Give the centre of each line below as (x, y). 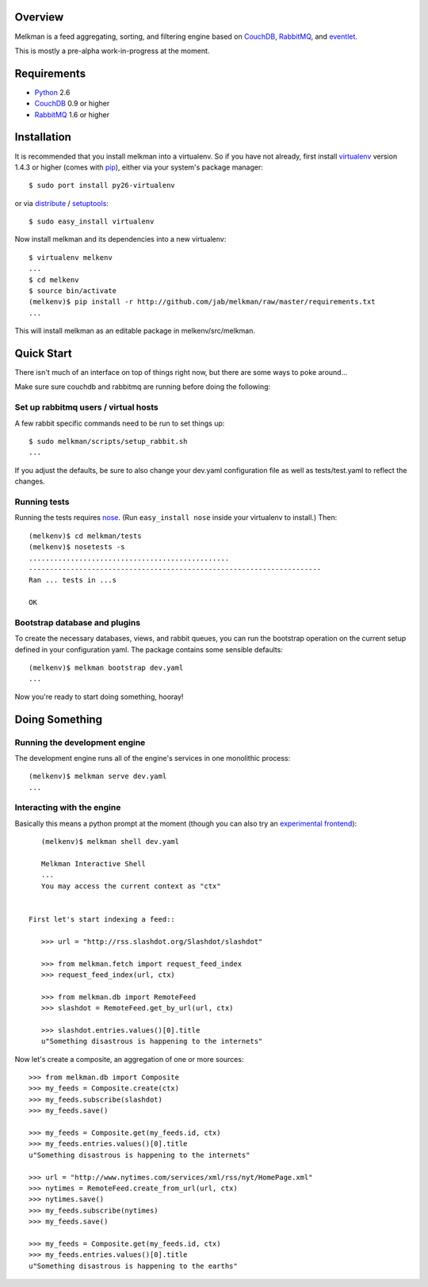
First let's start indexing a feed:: (102, 919)
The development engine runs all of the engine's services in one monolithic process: (153, 758)
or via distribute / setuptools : (61, 203)
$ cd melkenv (54, 280)
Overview (39, 17)
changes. (30, 481)
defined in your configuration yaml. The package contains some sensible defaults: (149, 649)
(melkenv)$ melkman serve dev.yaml (98, 776)
